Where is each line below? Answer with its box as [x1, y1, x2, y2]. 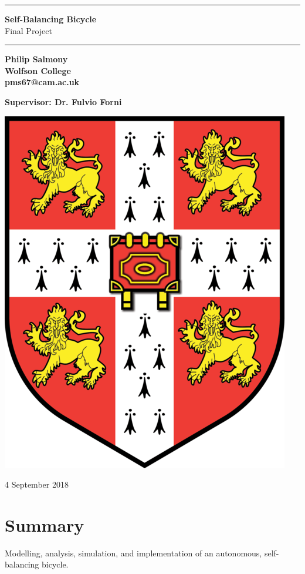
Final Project [5, 24, 52, 36]
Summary [5, 512, 84, 536]
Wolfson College [5, 64, 71, 76]
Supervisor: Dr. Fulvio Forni [5, 95, 122, 108]
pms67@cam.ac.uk [5, 76, 80, 88]
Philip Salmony [5, 53, 68, 65]
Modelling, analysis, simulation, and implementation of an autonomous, [5, 546, 262, 559]
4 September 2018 [5, 478, 69, 491]
